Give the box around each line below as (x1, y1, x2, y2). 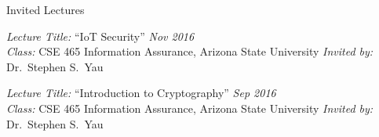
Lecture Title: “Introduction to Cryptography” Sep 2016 (6, 85, 276, 101)
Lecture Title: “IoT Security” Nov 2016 (6, 27, 195, 44)
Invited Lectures (6, 2, 85, 17)
